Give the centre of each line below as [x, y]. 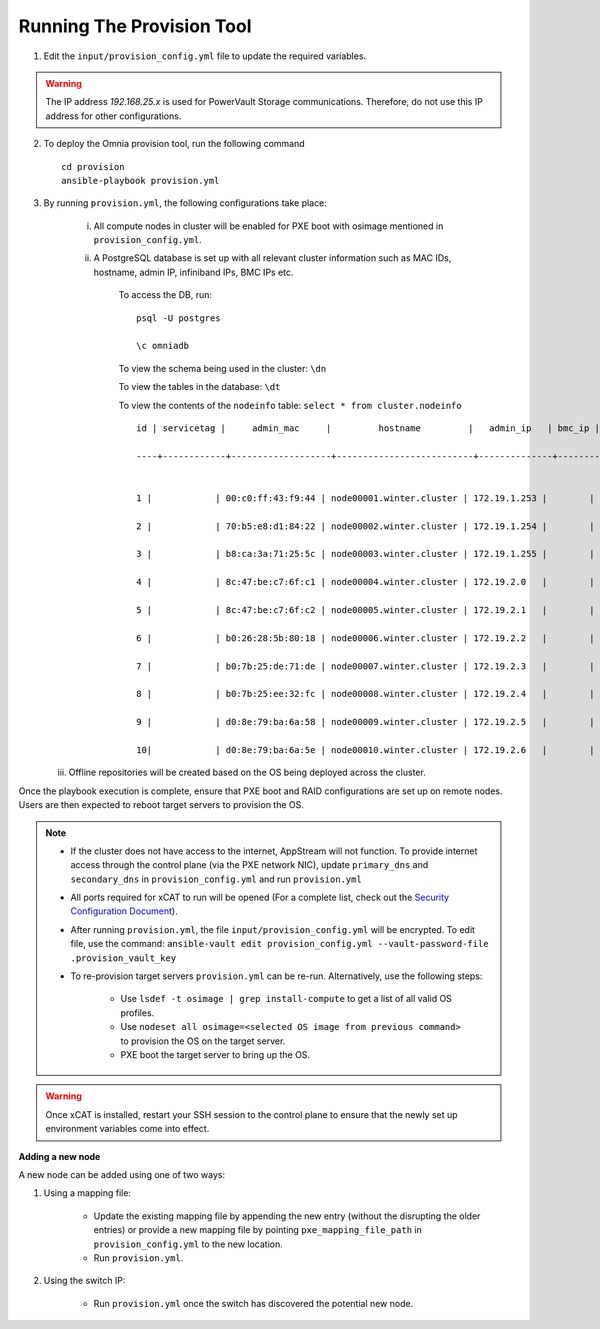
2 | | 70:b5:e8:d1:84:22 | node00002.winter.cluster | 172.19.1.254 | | [365, 526]
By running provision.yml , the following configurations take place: [185, 203]
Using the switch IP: [84, 1281]
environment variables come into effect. [127, 1129]
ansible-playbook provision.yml [140, 180]
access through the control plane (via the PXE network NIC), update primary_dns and [249, 865]
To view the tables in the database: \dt [199, 387]
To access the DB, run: [165, 295]
